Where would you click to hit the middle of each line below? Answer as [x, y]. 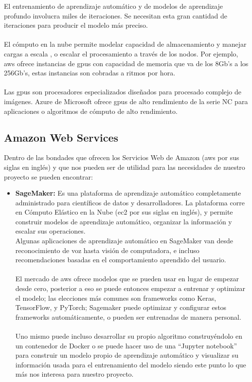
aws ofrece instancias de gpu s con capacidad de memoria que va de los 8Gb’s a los [126, 63]
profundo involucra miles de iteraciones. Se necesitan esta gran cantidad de [116, 15]
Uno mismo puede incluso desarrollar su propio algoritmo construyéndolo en [129, 336]
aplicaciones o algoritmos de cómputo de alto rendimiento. [91, 111]
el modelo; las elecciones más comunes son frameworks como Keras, [116, 298]
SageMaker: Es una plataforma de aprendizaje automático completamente [128, 193]
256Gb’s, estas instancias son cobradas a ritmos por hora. [90, 73]
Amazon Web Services [61, 137]
